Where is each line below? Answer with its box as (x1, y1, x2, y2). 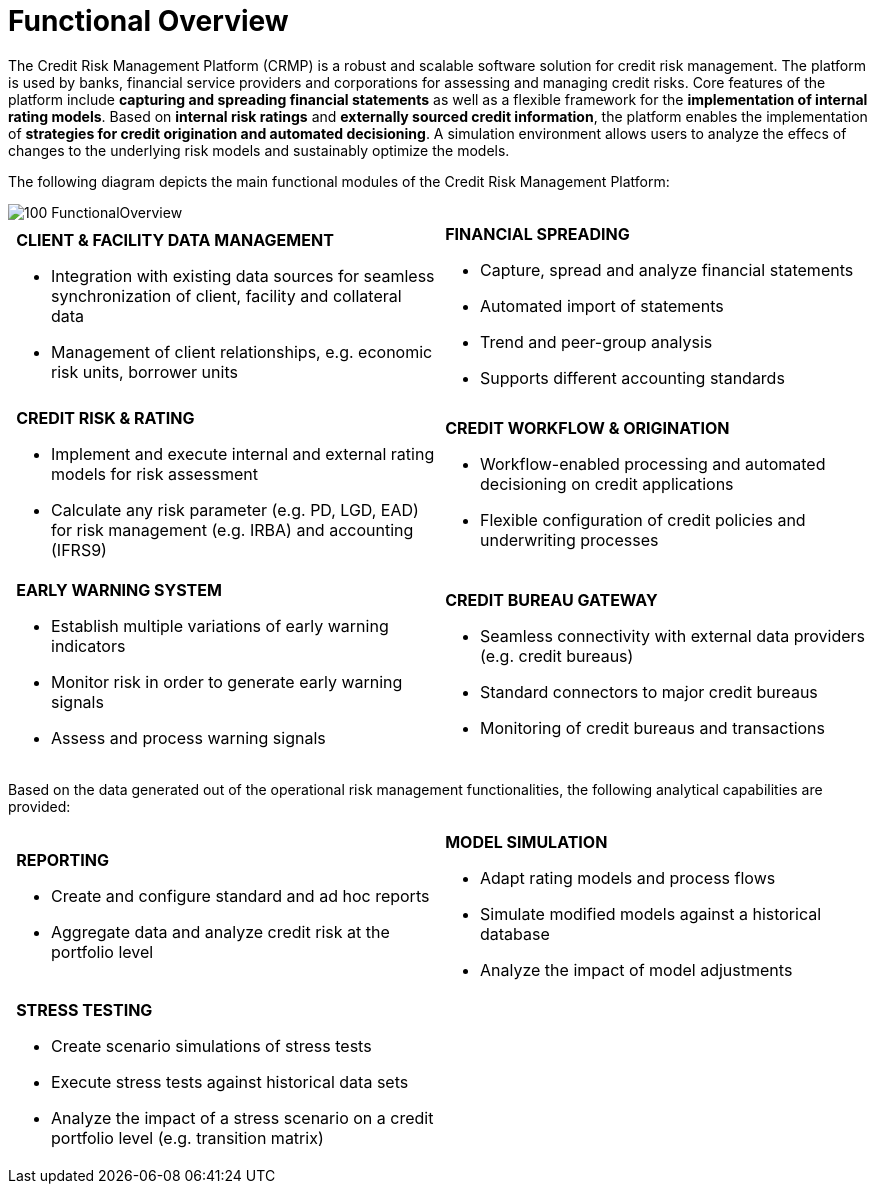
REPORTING (16, 849, 109, 870)
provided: (8, 797, 71, 815)
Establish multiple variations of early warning (51, 615, 389, 636)
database (480, 923, 550, 944)
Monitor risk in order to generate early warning (51, 671, 403, 692)
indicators (51, 635, 126, 656)
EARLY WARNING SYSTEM (16, 579, 222, 600)
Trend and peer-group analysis (480, 331, 713, 352)
